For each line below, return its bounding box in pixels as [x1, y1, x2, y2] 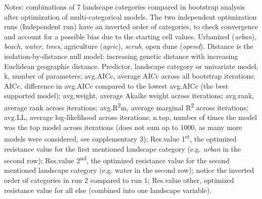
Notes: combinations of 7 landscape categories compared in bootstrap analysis [4, 2, 245, 12]
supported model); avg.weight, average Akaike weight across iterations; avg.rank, [4, 90, 254, 101]
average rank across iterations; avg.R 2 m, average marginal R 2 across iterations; [4, 100, 248, 112]
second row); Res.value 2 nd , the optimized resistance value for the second [4, 154, 230, 165]
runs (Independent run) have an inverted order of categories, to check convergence [4, 21, 258, 32]
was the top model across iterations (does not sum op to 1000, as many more [4, 121, 242, 132]
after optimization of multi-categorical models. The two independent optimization [4, 11, 257, 22]
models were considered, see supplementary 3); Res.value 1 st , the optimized [4, 132, 237, 144]
